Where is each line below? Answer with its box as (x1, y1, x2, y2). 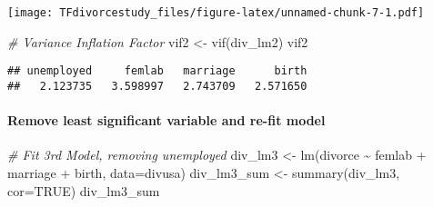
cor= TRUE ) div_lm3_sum (7, 181, 160, 200)
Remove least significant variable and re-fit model (7, 111, 326, 130)
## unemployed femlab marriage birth (7, 64, 307, 78)
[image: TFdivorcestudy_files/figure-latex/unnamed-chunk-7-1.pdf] (7, 6, 425, 19)
